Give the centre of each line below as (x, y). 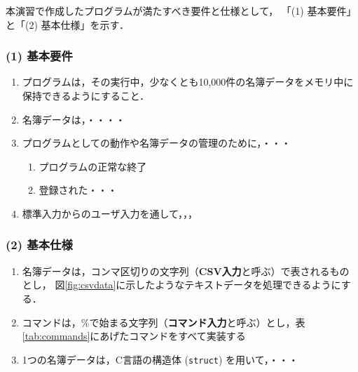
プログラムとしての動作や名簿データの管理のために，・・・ (157, 143)
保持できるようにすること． (86, 95)
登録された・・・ (78, 190)
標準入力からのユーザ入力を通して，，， (110, 213)
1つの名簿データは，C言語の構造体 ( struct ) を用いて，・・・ (160, 359)
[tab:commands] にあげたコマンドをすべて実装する (134, 336)
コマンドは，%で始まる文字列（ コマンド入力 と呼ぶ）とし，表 (164, 322)
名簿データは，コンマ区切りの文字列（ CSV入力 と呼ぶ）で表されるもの (186, 271)
